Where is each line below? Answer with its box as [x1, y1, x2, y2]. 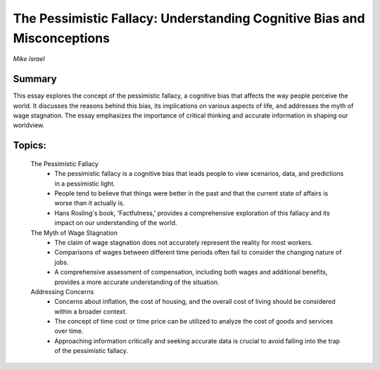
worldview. [13, 121, 45, 129]
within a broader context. [54, 307, 127, 316]
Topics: [13, 139, 47, 151]
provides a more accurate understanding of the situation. [54, 278, 220, 286]
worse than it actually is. [54, 199, 125, 208]
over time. [54, 327, 84, 336]
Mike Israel [13, 55, 45, 63]
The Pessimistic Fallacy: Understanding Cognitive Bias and [13, 11, 365, 26]
